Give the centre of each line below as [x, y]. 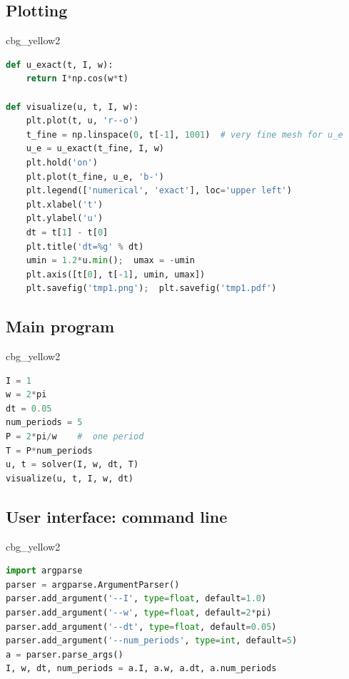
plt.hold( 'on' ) [62, 162]
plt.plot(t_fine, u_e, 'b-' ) [95, 177]
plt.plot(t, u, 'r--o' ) [82, 121]
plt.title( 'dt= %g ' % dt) [85, 246]
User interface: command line [117, 516]
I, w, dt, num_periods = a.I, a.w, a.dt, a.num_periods [141, 669]
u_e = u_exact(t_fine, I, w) [95, 149]
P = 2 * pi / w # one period [75, 437]
